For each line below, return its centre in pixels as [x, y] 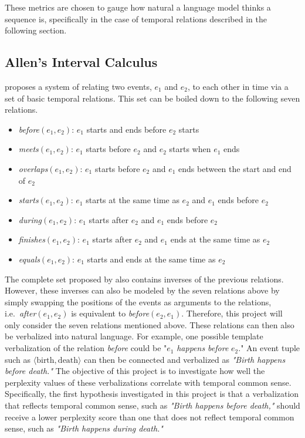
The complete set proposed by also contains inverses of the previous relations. [144, 279]
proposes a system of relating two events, [78, 86]
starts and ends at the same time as [151, 259]
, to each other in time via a [238, 86]
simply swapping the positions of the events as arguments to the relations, [138, 301]
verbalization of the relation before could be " [86, 348]
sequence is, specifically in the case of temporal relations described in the [136, 18]
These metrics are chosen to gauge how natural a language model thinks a [138, 7]
